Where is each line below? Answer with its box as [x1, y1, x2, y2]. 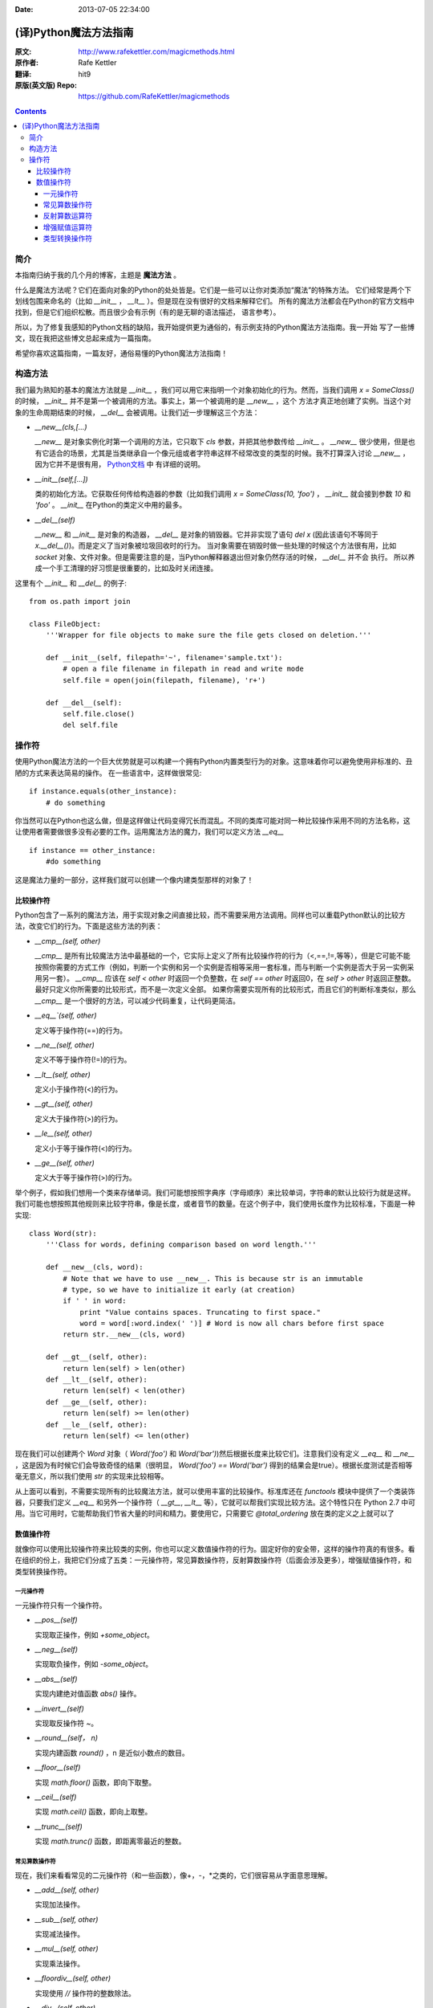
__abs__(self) [34, 1674, 78, 1684]
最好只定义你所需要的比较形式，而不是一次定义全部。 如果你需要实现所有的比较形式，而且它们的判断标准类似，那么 [34, 985, 416, 994]
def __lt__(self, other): [45, 1375, 148, 1385]
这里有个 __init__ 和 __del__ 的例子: [14, 578, 127, 588]
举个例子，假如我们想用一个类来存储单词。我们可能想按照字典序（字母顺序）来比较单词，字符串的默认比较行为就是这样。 [14, 1187, 415, 1197]
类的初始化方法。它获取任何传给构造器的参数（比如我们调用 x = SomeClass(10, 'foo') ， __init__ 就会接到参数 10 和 [34, 488, 411, 498]
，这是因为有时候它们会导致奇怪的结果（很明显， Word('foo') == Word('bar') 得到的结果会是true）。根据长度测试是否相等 [14, 1460, 413, 1470]
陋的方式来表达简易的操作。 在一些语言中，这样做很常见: [14, 768, 202, 777]
